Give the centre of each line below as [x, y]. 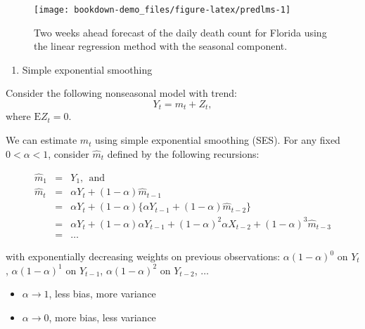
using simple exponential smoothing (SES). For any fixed [218, 140]
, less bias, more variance [102, 294]
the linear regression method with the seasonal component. [161, 46]
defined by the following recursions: [183, 153]
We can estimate [41, 140]
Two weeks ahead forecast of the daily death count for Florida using [180, 32]
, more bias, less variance [102, 317]
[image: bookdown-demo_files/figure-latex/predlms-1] [162, 10]
